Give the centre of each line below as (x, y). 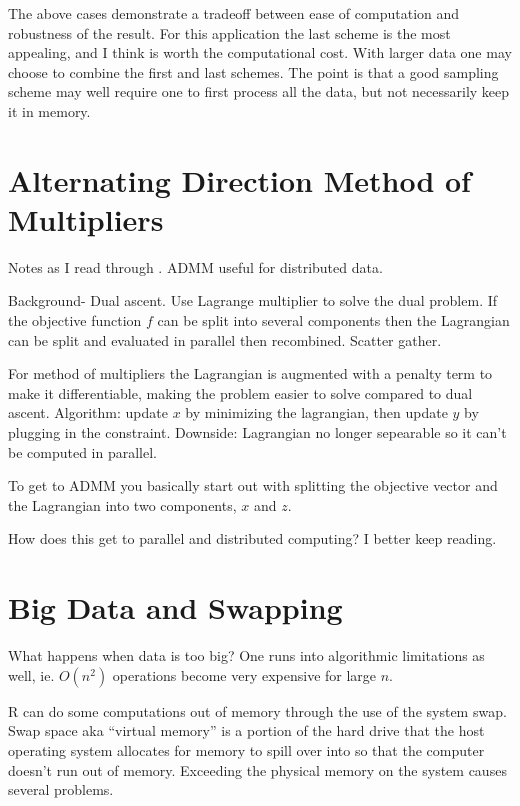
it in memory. (49, 110)
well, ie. (31, 674)
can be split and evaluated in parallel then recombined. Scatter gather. (225, 339)
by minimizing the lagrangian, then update (316, 412)
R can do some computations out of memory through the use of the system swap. (257, 710)
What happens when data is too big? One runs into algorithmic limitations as (246, 655)
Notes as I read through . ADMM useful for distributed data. (195, 266)
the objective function (75, 320)
